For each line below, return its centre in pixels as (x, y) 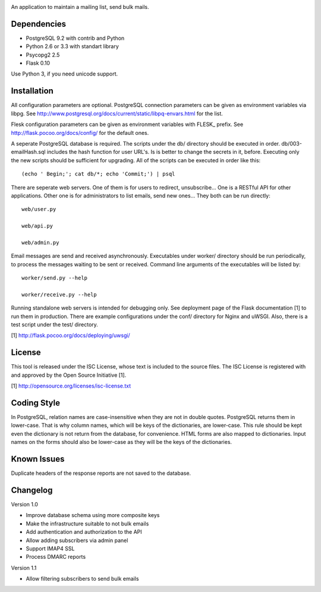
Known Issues (38, 459)
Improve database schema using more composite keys (93, 515)
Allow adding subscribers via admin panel (77, 540)
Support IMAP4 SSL (50, 548)
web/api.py (37, 226)
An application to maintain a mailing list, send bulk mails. (80, 7)
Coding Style (36, 403)
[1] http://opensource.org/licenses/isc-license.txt (71, 386)
